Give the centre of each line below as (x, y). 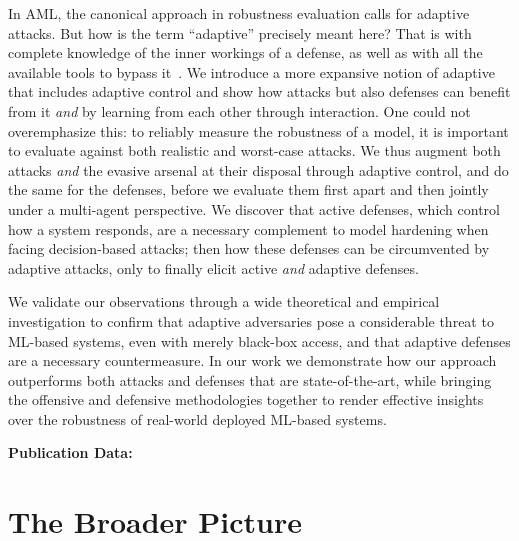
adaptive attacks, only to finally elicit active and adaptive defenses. (213, 267)
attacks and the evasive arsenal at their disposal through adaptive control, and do (258, 169)
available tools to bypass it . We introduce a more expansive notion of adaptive (251, 71)
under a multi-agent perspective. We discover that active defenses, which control (254, 208)
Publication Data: (70, 452)
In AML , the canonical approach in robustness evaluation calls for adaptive (239, 13)
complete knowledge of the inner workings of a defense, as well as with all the (245, 52)
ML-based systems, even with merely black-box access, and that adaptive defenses (259, 340)
